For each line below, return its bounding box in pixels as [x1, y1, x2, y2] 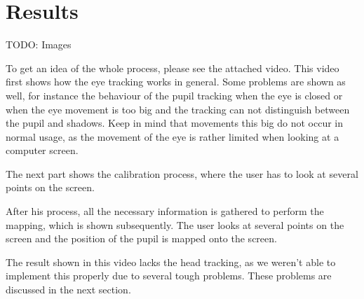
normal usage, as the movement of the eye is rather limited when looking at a [6, 129, 339, 144]
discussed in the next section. [6, 282, 131, 297]
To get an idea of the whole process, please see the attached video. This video [6, 60, 339, 75]
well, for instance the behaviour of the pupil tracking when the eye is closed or [6, 88, 343, 102]
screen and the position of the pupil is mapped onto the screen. [6, 231, 277, 246]
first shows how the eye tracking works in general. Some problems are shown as [6, 74, 346, 89]
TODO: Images [6, 37, 72, 52]
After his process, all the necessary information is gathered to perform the [6, 204, 324, 218]
